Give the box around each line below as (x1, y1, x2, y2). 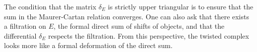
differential (4, 30, 37, 41)
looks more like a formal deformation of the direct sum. (4, 40, 173, 51)
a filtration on (4, 21, 46, 31)
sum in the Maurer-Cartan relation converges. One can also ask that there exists (4, 11, 249, 21)
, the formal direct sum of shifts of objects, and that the (53, 21, 225, 31)
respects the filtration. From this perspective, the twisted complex (48, 30, 249, 41)
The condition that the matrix (4, 1, 96, 11)
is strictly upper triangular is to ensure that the (108, 1, 254, 11)
